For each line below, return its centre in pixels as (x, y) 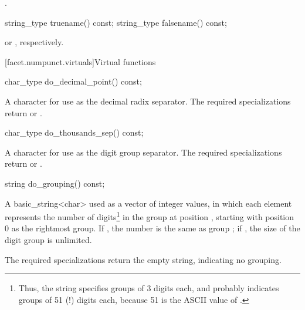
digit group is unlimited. (48, 239)
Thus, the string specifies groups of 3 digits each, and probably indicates (149, 288)
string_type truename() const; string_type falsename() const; (116, 22)
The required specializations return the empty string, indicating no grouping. (143, 259)
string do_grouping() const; (55, 183)
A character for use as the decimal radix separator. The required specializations (148, 101)
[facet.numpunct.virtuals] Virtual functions (80, 61)
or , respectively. (34, 42)
